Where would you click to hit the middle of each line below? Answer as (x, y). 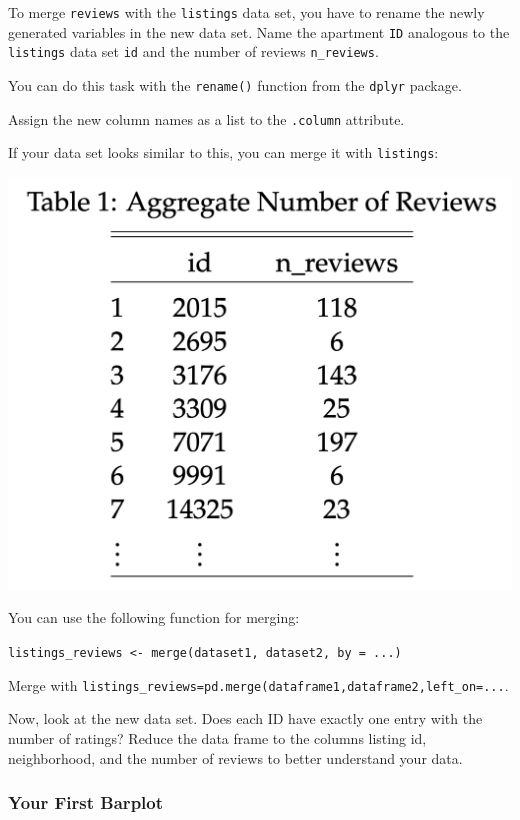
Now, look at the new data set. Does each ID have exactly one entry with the (245, 718)
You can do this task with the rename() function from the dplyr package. (235, 84)
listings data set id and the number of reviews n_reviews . (193, 51)
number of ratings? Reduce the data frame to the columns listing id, (217, 737)
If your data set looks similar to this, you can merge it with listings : (223, 152)
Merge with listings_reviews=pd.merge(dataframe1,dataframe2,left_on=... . (258, 684)
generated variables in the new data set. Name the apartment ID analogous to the (259, 31)
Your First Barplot (86, 802)
